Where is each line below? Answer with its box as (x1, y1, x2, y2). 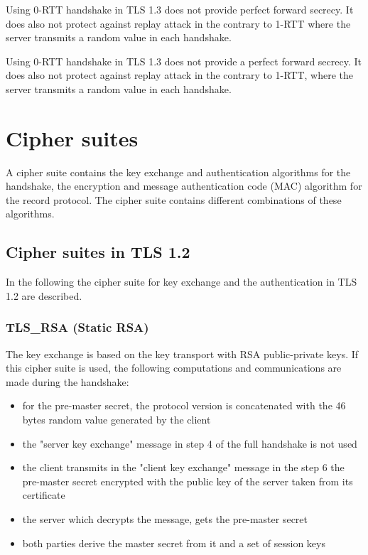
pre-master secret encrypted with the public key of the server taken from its (22, 473, 353, 488)
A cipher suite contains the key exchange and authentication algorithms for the (6, 164, 351, 179)
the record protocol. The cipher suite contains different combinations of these (6, 192, 342, 207)
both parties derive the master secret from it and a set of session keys (22, 535, 325, 550)
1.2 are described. (6, 288, 82, 303)
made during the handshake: (6, 374, 129, 389)
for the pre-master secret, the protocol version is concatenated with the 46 (22, 398, 346, 413)
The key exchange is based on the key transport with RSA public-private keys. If (6, 346, 359, 361)
